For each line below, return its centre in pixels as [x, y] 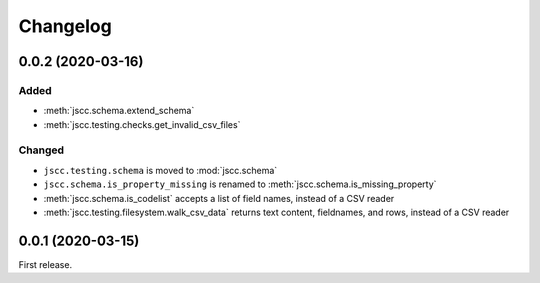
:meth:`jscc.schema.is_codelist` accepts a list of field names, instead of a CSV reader [219, 198]
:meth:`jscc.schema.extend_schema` [119, 111]
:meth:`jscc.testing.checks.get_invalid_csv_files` [142, 124]
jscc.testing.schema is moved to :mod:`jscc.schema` [160, 170]
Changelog [65, 26]
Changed [41, 150]
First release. [45, 264]
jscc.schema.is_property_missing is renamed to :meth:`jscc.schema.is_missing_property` [240, 184]
